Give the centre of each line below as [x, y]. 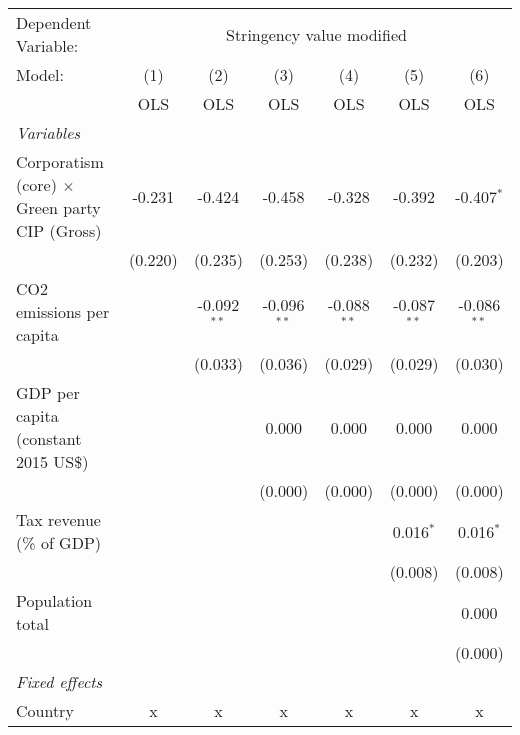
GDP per [48, 392]
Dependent [54, 22]
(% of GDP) [59, 542]
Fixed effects [59, 681]
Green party [58, 207]
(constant [49, 438]
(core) [36, 184]
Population [54, 600]
